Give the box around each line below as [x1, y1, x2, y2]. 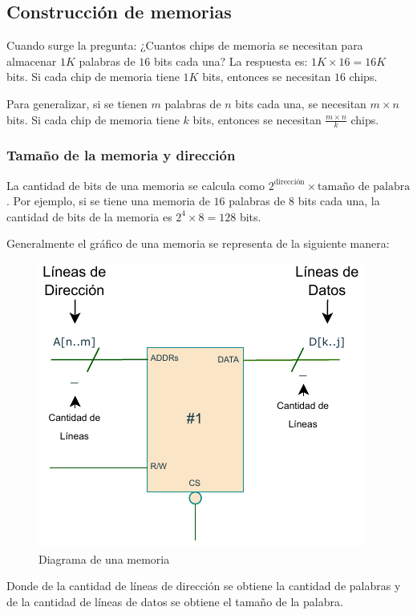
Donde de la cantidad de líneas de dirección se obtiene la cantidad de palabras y [6, 577, 401, 594]
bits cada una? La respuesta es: [153, 52, 308, 69]
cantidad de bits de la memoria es [6, 208, 172, 225]
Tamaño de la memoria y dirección [6, 145, 236, 165]
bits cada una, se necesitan [235, 95, 366, 111]
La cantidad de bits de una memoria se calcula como [6, 176, 265, 193]
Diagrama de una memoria [38, 550, 170, 567]
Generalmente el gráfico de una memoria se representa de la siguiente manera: [6, 235, 390, 252]
